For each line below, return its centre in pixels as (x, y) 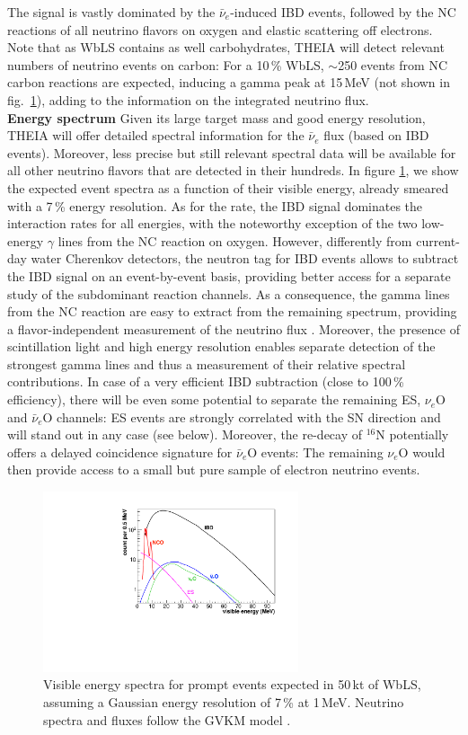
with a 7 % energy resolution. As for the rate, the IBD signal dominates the (215, 205)
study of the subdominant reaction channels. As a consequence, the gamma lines (229, 293)
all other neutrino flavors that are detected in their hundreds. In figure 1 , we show (233, 170)
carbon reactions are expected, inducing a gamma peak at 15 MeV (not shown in (229, 82)
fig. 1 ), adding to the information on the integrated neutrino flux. (188, 99)
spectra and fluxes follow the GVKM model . (167, 719)
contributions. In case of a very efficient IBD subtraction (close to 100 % (206, 381)
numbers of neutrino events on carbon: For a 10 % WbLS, (166, 64)
